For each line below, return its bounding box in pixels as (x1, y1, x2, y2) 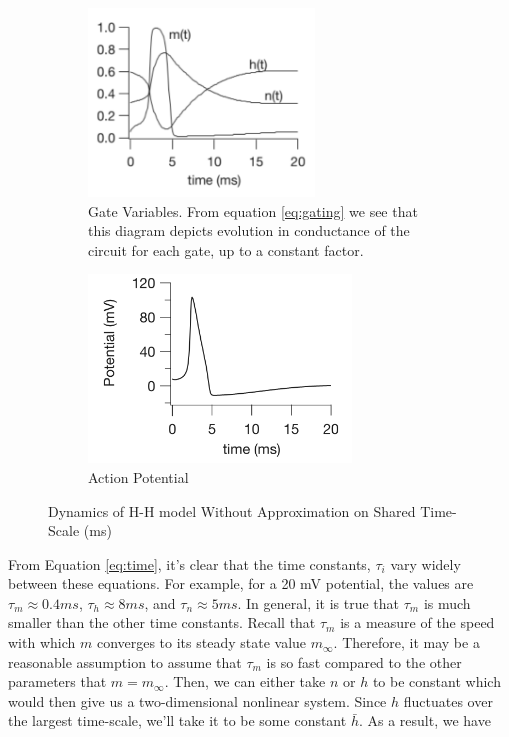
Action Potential (88, 466, 189, 487)
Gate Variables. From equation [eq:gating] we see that (88, 200, 418, 221)
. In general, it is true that (237, 592, 400, 613)
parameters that (8, 671, 107, 692)
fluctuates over (403, 690, 493, 711)
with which (8, 632, 76, 653)
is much (423, 592, 471, 613)
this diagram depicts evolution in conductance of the (88, 220, 410, 241)
